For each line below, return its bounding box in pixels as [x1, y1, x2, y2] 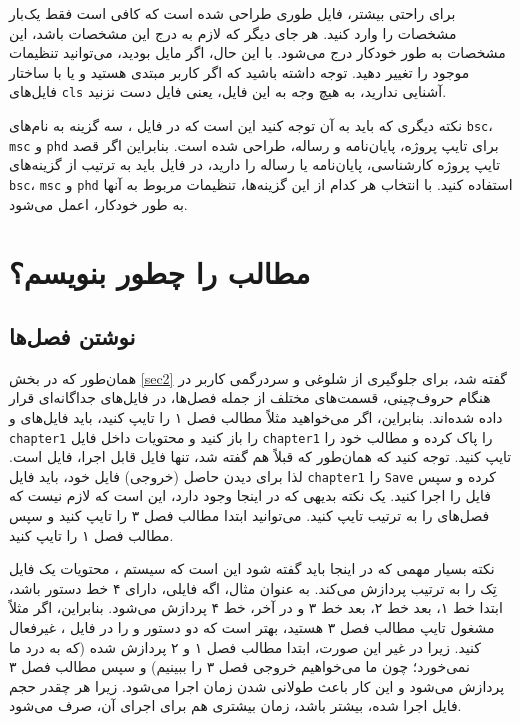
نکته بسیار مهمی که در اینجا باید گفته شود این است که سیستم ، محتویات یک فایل [9, 558, 495, 579]
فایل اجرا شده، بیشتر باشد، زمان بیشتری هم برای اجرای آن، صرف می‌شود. [9, 695, 462, 716]
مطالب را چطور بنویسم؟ [9, 252, 311, 293]
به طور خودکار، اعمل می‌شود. [9, 193, 188, 214]
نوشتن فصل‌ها [9, 320, 136, 351]
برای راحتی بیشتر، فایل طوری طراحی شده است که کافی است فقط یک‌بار [9, 3, 456, 23]
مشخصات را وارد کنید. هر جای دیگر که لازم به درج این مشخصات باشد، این [9, 22, 457, 43]
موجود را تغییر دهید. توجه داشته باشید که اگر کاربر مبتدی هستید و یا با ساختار [9, 61, 470, 82]
